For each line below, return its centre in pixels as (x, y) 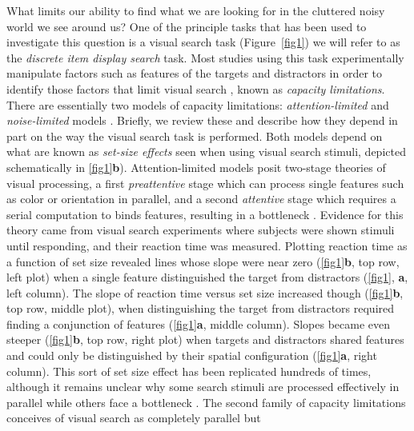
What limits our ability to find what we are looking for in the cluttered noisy (196, 10)
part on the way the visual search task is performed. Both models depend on (195, 136)
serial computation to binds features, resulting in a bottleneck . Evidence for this (205, 214)
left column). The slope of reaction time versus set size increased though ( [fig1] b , (205, 292)
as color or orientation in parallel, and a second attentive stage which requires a (201, 199)
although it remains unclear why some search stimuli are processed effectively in (203, 387)
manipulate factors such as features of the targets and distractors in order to (195, 73)
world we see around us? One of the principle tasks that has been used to (187, 26)
